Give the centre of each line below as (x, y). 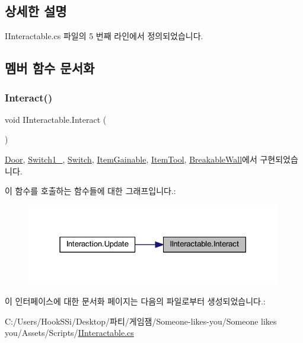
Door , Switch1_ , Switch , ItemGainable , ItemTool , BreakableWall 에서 (131, 159)
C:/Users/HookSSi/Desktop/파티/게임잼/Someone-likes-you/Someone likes (141, 321)
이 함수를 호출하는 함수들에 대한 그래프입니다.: (90, 191)
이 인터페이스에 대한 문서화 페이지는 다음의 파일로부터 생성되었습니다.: (135, 301)
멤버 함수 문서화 (50, 68)
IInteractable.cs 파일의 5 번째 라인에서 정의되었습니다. (104, 36)
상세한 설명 (36, 11)
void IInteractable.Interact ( (56, 119)
